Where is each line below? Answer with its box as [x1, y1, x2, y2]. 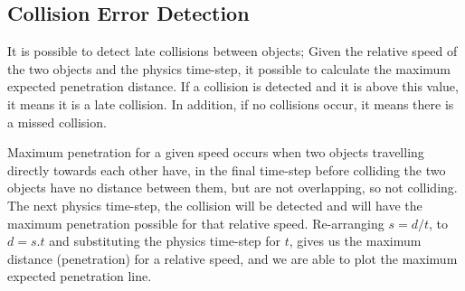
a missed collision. [7, 112, 107, 131]
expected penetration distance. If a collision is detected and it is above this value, [7, 77, 459, 96]
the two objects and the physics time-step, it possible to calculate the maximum [7, 59, 451, 78]
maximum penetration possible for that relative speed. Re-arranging [7, 213, 384, 232]
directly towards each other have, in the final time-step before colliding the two [7, 160, 446, 179]
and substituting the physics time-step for [49, 231, 281, 250]
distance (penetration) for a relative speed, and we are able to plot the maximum [7, 249, 458, 268]
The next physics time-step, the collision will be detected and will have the [7, 195, 422, 214]
